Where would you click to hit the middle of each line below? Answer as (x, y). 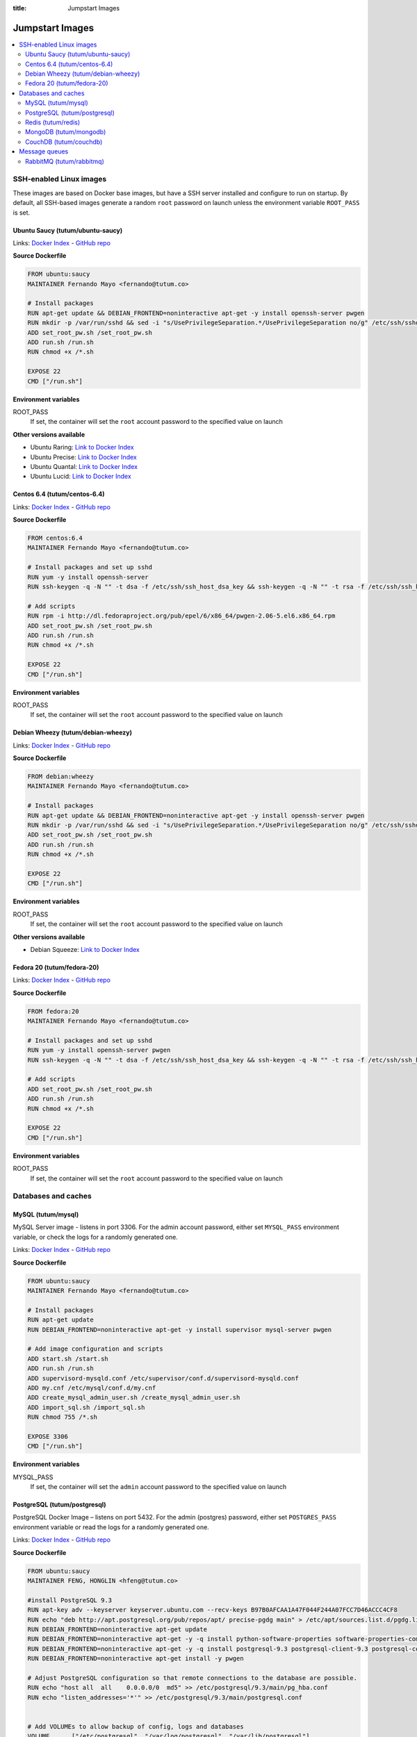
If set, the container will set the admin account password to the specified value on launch (158, 1487)
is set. (22, 213)
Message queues (44, 151)
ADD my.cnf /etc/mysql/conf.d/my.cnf (92, 1388)
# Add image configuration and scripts (95, 1349)
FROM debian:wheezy (60, 777)
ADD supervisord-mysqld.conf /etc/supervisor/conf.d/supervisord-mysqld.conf (163, 1378)
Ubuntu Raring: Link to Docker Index (82, 447)
